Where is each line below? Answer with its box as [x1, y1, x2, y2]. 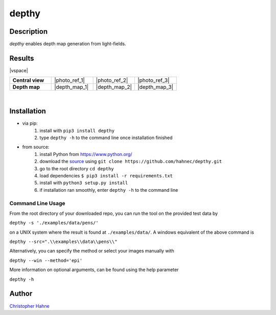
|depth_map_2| [96, 83, 132, 91]
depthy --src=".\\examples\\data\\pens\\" [9, 239, 118, 245]
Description [9, 27, 48, 36]
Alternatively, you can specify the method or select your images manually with [9, 248, 175, 254]
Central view [12, 77, 44, 84]
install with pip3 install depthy [39, 127, 115, 133]
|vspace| [9, 67, 28, 74]
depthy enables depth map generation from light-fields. [9, 41, 126, 47]
